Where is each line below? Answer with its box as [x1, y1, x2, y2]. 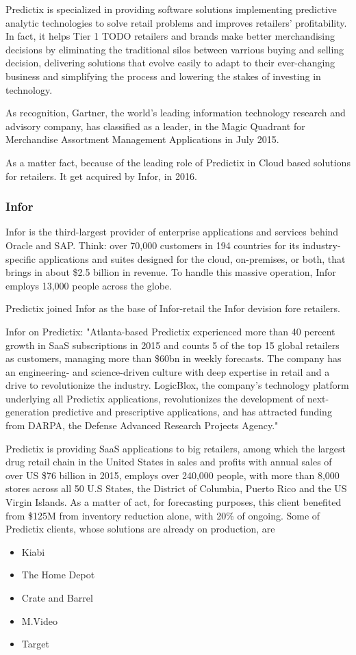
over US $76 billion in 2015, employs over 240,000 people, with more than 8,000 [5, 467, 340, 482]
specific [5, 251, 36, 266]
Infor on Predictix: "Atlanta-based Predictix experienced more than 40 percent [5, 324, 335, 338]
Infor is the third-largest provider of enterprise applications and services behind [5, 224, 339, 239]
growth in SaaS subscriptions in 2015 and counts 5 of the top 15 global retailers [5, 337, 340, 352]
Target [21, 637, 49, 651]
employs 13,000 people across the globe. [5, 278, 172, 292]
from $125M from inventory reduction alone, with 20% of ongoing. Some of [5, 508, 320, 522]
